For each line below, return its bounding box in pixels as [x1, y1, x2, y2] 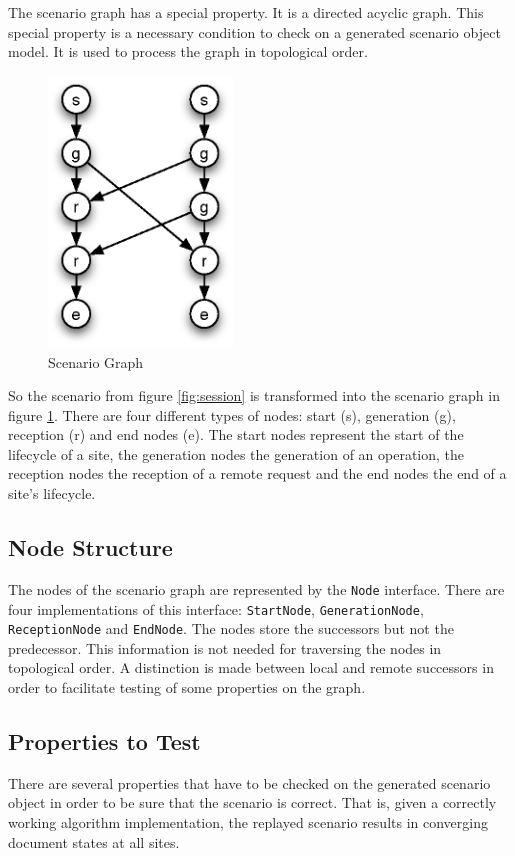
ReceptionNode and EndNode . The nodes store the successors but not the [8, 618, 454, 639]
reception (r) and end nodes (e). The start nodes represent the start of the [8, 424, 464, 445]
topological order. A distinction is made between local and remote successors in [8, 657, 494, 678]
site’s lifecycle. [8, 483, 96, 504]
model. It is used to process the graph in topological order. [8, 41, 368, 62]
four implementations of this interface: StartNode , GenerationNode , [8, 598, 424, 619]
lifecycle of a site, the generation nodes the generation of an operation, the [8, 443, 465, 464]
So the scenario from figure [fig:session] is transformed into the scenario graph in [8, 385, 500, 406]
